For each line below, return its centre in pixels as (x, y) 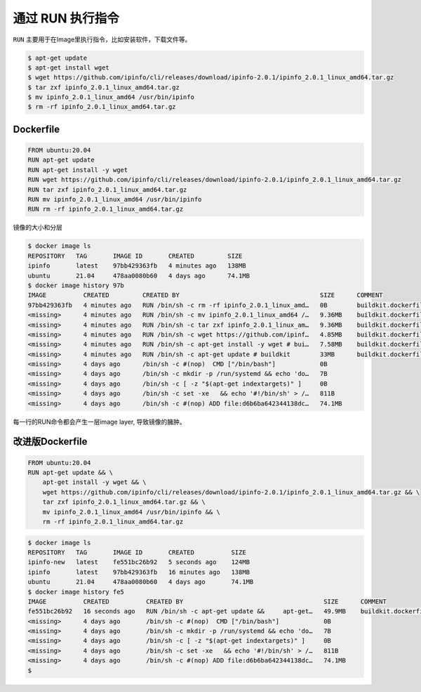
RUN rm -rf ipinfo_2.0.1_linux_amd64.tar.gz (106, 209)
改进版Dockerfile (50, 442)
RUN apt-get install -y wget (78, 170)
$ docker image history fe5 (76, 592)
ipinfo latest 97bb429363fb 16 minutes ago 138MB (139, 572)
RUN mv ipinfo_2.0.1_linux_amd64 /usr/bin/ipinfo (115, 200)
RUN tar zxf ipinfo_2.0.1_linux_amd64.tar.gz (107, 189)
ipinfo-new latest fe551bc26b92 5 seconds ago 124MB (139, 562)
